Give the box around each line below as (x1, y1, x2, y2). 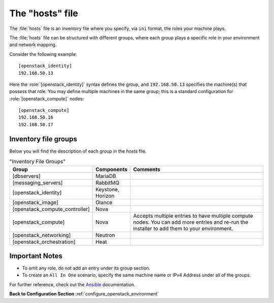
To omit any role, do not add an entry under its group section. (22, 265, 151, 271)
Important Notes (9, 252, 63, 260)
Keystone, (95, 186, 120, 193)
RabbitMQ (95, 179, 120, 186)
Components (95, 166, 128, 173)
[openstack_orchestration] (12, 238, 76, 245)
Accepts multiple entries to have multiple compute (133, 212, 253, 219)
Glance (95, 199, 113, 206)
